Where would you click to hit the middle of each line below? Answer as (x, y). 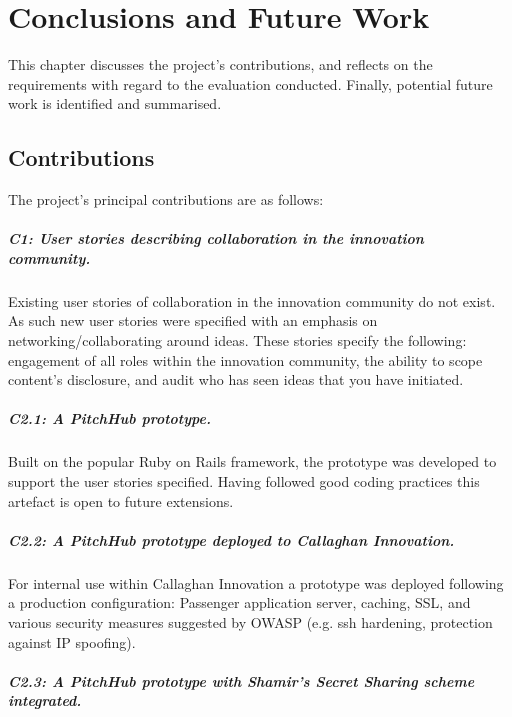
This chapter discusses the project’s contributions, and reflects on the (220, 64)
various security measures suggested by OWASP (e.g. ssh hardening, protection (250, 621)
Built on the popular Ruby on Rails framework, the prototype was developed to (252, 461)
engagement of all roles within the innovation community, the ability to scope (245, 359)
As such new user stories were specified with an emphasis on (193, 320)
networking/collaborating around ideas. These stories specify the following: (237, 340)
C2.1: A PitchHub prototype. (109, 418)
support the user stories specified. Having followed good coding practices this (244, 480)
